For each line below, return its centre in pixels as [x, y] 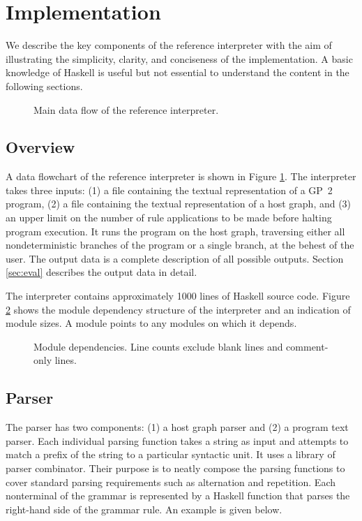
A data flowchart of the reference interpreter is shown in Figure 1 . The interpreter [181, 176]
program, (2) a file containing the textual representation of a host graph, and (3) [179, 204]
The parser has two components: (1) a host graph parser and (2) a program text [177, 427]
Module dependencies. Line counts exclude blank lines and [158, 346]
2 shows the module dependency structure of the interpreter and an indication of [178, 309]
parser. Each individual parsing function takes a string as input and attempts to [177, 440]
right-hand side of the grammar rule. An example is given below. [144, 509]
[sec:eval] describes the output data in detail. [101, 272]
